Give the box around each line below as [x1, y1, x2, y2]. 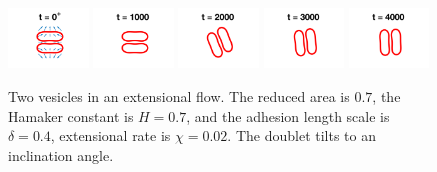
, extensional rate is [50, 125, 171, 146]
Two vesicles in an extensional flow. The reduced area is [8, 85, 350, 106]
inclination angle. [8, 144, 114, 165]
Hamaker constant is [8, 105, 134, 126]
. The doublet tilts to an [227, 125, 376, 146]
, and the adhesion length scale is [186, 105, 390, 126]
